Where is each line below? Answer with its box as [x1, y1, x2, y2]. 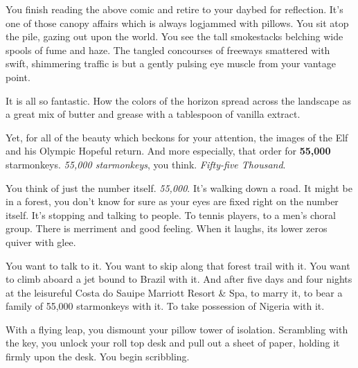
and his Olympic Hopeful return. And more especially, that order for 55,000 [6, 143, 331, 158]
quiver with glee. [6, 234, 76, 249]
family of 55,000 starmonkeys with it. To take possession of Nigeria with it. [6, 299, 325, 313]
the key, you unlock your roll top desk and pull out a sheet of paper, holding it [6, 335, 340, 350]
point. [6, 69, 30, 84]
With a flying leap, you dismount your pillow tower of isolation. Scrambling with [6, 322, 348, 336]
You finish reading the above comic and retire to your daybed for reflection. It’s [6, 2, 343, 16]
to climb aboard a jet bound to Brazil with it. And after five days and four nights [6, 272, 352, 286]
